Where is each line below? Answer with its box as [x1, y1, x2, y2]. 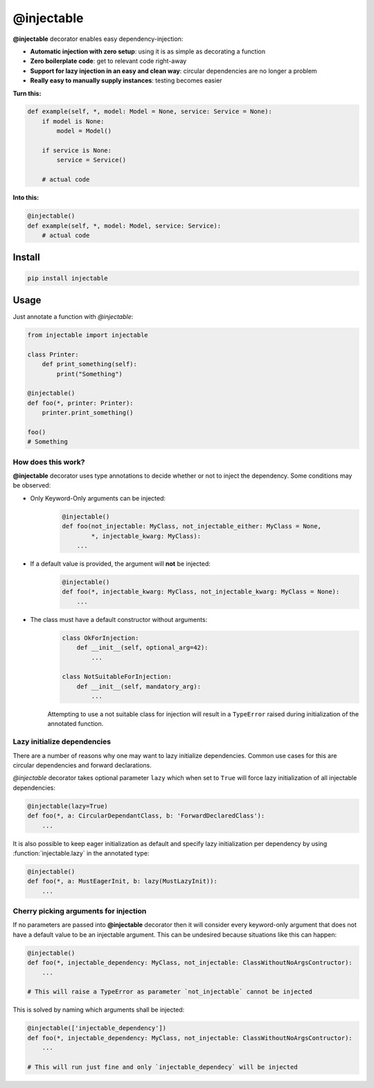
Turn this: [12, 89, 42, 97]
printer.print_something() [42, 409, 134, 417]
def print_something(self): [42, 361, 138, 368]
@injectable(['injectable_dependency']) [27, 1024, 166, 1033]
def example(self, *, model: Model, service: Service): [27, 222, 222, 230]
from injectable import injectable [27, 331, 148, 339]
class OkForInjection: [62, 634, 139, 641]
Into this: [12, 193, 39, 202]
